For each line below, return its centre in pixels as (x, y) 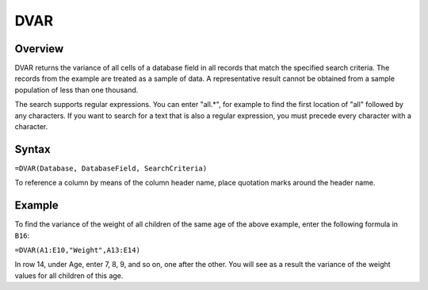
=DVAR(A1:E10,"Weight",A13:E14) (77, 250)
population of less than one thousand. (76, 90)
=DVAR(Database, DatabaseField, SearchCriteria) (111, 168)
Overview (39, 49)
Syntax (32, 149)
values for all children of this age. (69, 275)
